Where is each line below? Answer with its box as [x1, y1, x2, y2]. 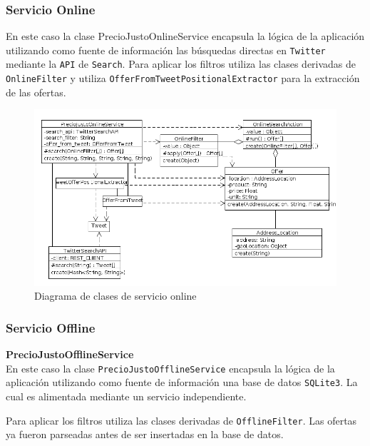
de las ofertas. [6, 84, 66, 99]
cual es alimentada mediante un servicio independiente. [6, 389, 247, 404]
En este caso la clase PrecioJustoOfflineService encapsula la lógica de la [6, 360, 335, 375]
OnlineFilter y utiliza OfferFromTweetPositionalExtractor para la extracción [6, 71, 360, 86]
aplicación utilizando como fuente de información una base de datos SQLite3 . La [6, 375, 358, 390]
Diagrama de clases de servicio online [34, 288, 197, 303]
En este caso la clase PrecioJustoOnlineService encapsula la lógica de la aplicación [6, 29, 365, 44]
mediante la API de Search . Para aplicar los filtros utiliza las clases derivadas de [6, 56, 356, 71]
